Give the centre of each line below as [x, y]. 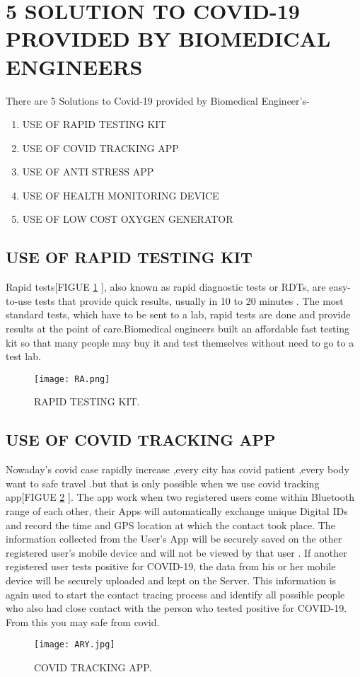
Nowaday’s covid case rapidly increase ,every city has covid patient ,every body [178, 469]
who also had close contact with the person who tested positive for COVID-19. [176, 608]
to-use [19, 300]
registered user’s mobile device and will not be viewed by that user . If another [176, 552]
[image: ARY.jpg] [75, 645]
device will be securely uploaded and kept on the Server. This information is [171, 580]
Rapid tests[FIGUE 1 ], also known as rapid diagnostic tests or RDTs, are [166, 287]
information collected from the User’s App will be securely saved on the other [174, 539]
